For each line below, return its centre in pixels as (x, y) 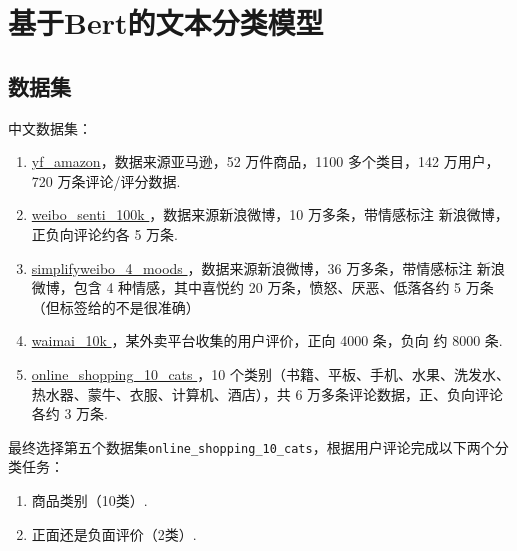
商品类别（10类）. (89, 499)
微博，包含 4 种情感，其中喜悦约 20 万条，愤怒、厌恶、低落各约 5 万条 (262, 287)
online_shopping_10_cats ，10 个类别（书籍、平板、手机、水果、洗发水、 (270, 373)
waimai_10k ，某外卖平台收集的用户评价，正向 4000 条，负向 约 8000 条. (267, 340)
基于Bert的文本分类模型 (166, 22)
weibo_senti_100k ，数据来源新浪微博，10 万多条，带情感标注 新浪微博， (270, 214)
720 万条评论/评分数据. (106, 180)
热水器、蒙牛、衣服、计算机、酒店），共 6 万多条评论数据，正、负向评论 (267, 393)
